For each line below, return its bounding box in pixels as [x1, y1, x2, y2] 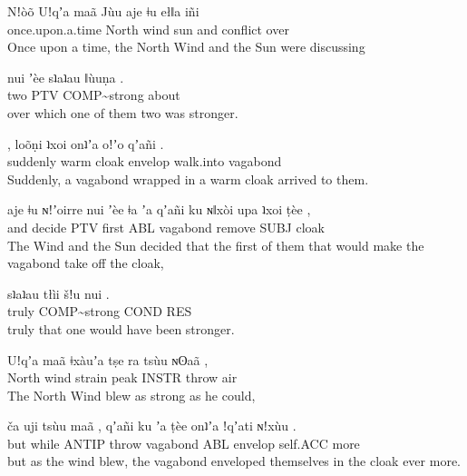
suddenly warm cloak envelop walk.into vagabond [7, 152, 282, 171]
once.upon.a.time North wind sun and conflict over [7, 19, 289, 38]
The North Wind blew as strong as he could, [7, 385, 256, 404]
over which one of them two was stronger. [7, 103, 238, 122]
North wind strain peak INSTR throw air [7, 368, 238, 387]
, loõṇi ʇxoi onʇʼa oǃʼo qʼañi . [7, 134, 164, 153]
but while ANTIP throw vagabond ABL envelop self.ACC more [7, 433, 360, 452]
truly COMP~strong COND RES [7, 302, 192, 321]
